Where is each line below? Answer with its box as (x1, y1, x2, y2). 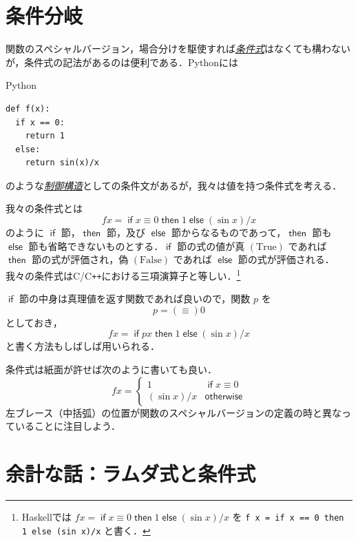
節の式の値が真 (177, 238, 245, 253)
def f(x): (6, 103, 50, 114)
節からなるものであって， (171, 225, 286, 240)
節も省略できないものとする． (28, 238, 164, 253)
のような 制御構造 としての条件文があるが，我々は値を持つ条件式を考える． (6, 178, 342, 192)
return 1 (25, 131, 65, 141)
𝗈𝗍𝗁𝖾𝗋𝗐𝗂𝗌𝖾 (204, 391, 243, 402)
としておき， (6, 315, 63, 329)
